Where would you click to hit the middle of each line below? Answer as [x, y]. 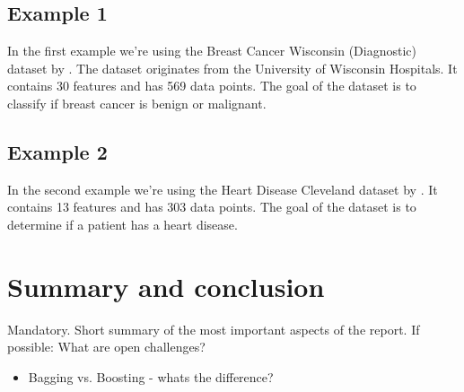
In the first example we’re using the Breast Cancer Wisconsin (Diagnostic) [212, 51]
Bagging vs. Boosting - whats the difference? [151, 376]
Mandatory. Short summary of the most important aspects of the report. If [214, 329]
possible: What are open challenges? [106, 347]
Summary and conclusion [166, 286]
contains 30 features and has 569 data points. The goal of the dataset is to [212, 86]
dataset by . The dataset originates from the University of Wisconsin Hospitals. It [232, 68]
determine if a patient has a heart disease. [123, 224]
